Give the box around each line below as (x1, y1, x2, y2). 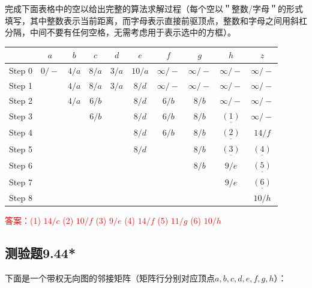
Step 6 (9, 159, 32, 172)
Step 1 (9, 79, 32, 91)
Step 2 (9, 94, 32, 106)
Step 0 (9, 64, 32, 77)
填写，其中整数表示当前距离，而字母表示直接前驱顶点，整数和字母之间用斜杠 (5, 14, 307, 26)
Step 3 (9, 109, 32, 122)
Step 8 (9, 191, 32, 203)
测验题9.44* (5, 244, 76, 262)
